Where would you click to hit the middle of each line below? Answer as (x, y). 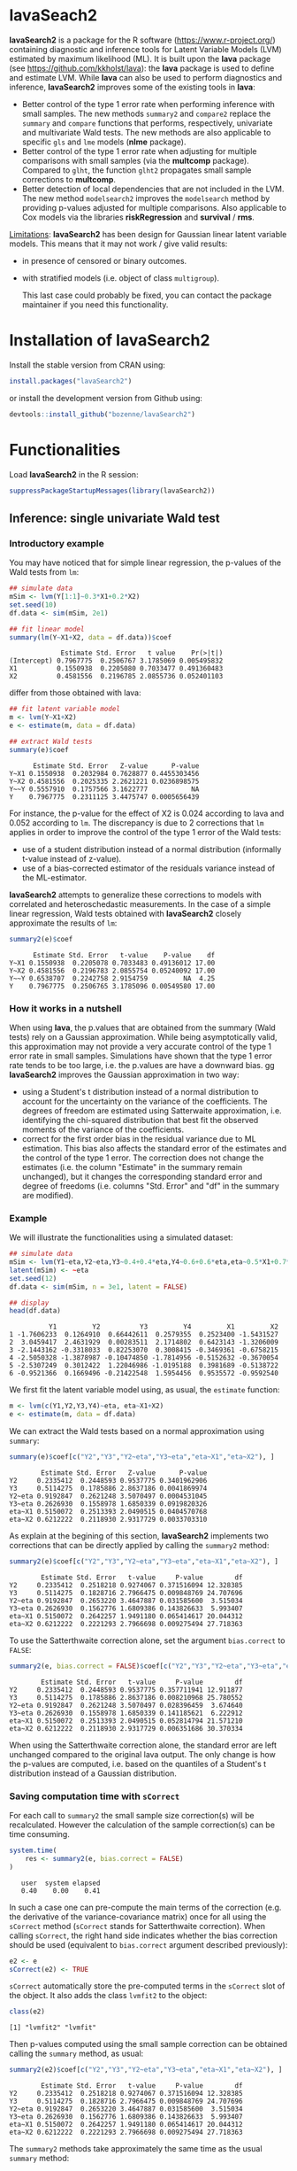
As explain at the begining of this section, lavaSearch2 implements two (139, 1535)
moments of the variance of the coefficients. (103, 1129)
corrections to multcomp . (69, 179)
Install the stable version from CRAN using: (88, 365)
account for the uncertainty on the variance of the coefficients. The (145, 1101)
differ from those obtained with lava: (75, 693)
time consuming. (40, 1834)
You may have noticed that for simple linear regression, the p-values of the (145, 562)
